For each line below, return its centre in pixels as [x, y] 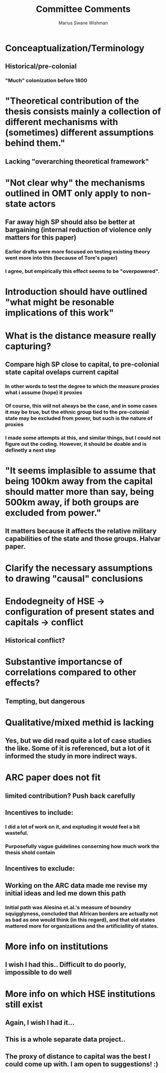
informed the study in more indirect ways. [71, 756]
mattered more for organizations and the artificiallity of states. [82, 926]
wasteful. [17, 833]
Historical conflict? [35, 640]
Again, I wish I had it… [40, 1023]
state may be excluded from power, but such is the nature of [79, 418]
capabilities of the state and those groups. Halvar [83, 539]
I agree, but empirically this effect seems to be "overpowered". [83, 271]
